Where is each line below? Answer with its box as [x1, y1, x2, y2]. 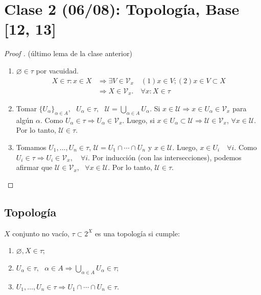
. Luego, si [122, 114, 155, 125]
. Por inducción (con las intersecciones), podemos [88, 152, 242, 162]
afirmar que [16, 162, 53, 173]
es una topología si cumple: [94, 228, 180, 238]
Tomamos [16, 142, 46, 152]
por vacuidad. [36, 65, 79, 76]
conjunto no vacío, [12, 228, 69, 238]
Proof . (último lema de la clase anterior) [4, 48, 132, 59]
